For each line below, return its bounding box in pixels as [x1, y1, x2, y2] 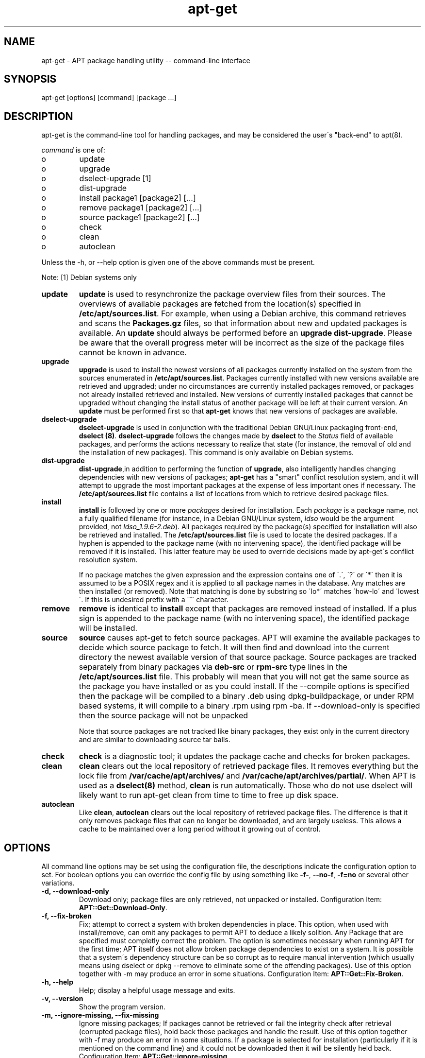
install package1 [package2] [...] [79, 193, 196, 203]
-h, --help [41, 978, 73, 987]
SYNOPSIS [4, 73, 57, 86]
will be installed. [79, 623, 138, 633]
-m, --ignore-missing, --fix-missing [41, 1011, 159, 1020]
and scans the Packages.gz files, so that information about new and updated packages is [79, 318, 407, 329]
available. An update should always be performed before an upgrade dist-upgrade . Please [79, 328, 412, 338]
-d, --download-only [41, 887, 109, 896]
